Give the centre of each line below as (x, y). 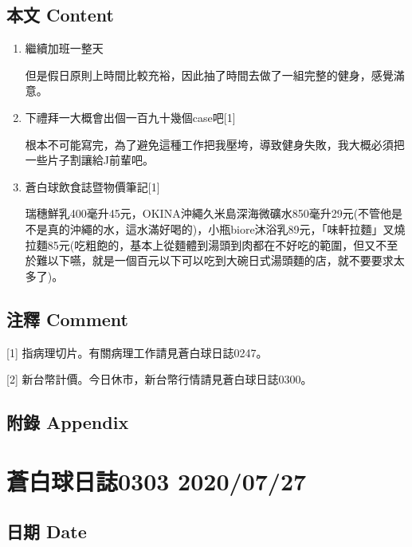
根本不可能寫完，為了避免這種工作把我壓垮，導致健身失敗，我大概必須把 (215, 144)
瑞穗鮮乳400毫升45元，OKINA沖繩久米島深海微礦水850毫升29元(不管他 (208, 213)
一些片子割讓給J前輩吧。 (89, 160)
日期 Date (47, 531)
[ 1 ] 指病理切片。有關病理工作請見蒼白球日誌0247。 (137, 352)
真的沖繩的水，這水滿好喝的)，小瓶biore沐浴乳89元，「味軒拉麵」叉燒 (226, 228)
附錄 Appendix (68, 422)
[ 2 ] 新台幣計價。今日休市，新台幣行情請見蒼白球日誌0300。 (159, 379)
